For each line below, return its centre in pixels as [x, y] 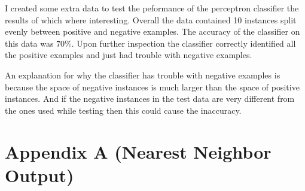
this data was [29, 43]
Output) [39, 175]
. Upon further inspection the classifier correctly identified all [184, 43]
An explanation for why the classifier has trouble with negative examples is [143, 75]
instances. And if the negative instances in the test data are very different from [150, 98]
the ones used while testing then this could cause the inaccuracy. [123, 110]
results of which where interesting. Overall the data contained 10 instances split [151, 19]
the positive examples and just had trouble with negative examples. [129, 55]
